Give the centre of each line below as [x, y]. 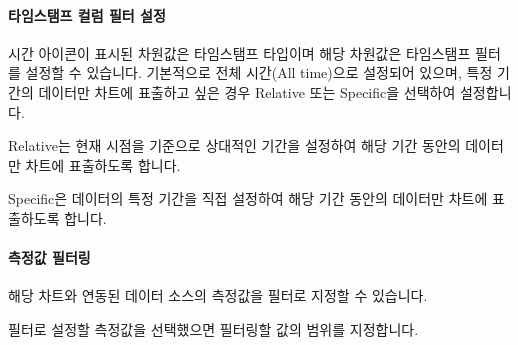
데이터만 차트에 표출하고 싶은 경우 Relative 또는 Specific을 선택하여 [247, 91]
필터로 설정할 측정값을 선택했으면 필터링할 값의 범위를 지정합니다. [213, 328]
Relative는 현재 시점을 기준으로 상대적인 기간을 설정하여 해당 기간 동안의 [234, 145]
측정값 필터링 [49, 257]
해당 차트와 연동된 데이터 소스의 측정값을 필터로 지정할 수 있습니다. [218, 295]
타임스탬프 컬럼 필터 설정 [87, 14]
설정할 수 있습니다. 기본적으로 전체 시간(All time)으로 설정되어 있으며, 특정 [259, 72]
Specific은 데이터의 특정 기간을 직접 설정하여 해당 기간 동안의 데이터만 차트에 [248, 198]
